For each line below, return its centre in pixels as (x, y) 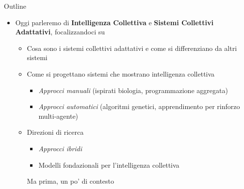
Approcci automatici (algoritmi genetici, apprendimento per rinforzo (139, 106)
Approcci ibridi (60, 148)
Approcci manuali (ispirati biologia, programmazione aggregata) (133, 90)
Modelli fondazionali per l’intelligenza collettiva (109, 165)
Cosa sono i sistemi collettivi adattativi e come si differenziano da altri (132, 48)
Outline (15, 6)
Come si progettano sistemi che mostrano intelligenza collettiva (121, 73)
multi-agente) (58, 116)
